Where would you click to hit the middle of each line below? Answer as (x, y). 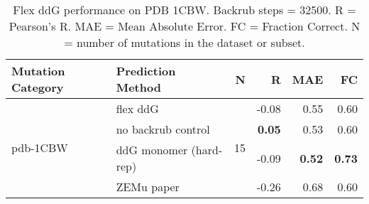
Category (38, 87)
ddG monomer (152, 150)
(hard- (207, 150)
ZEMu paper (148, 187)
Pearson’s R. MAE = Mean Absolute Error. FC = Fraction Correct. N (184, 26)
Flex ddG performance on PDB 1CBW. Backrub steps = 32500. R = (184, 10)
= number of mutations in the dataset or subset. (184, 42)
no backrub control (163, 129)
